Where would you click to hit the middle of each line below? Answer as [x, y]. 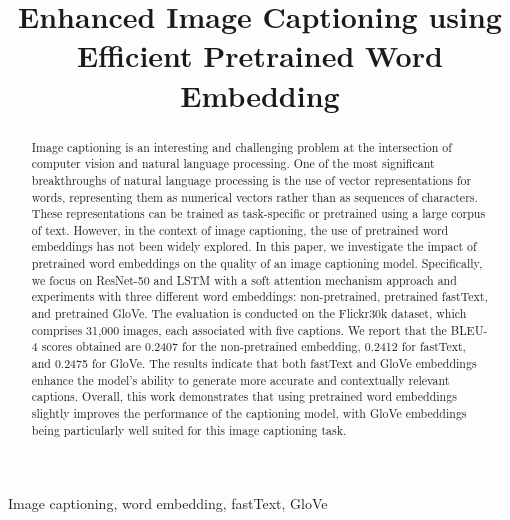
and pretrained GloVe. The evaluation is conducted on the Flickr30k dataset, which [249, 313]
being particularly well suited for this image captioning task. [189, 429]
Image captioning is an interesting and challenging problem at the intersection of [241, 146]
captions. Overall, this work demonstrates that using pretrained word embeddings [244, 396]
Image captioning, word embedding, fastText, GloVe [168, 503]
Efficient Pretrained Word [260, 55]
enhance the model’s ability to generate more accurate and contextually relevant [240, 379]
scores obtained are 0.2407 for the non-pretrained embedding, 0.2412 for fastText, [253, 346]
